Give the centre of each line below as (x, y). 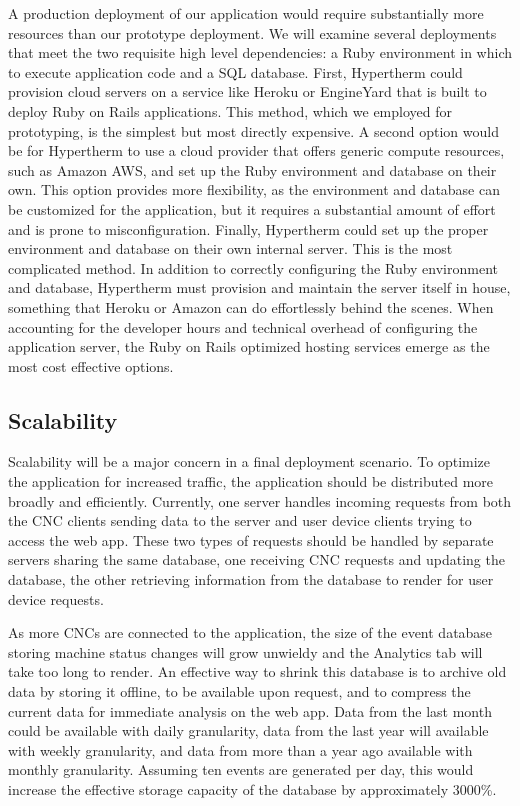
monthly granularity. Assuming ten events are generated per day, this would (241, 769)
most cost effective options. (91, 365)
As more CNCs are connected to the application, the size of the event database (250, 632)
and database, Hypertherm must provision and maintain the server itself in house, (259, 287)
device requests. (56, 598)
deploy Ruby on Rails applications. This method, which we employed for (230, 110)
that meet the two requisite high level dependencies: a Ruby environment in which (260, 52)
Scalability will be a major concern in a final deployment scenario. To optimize (249, 461)
